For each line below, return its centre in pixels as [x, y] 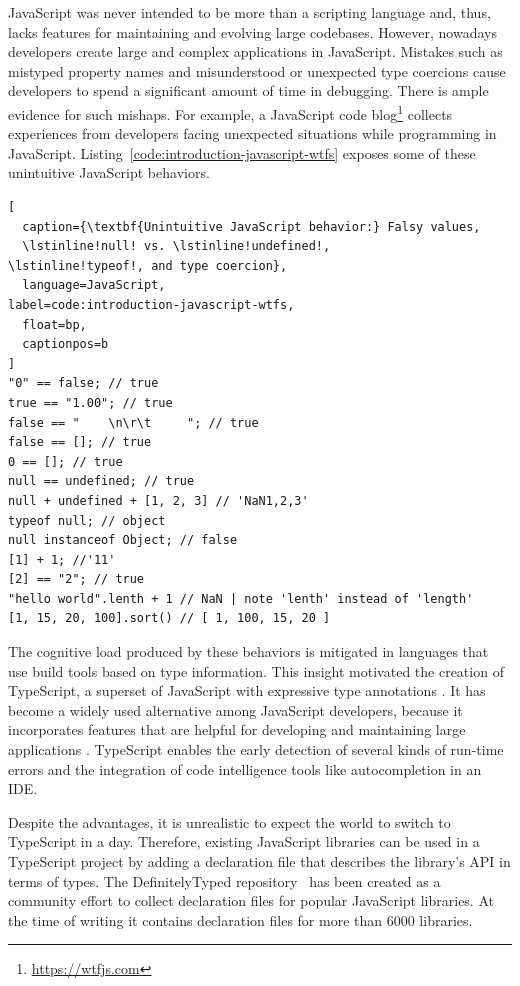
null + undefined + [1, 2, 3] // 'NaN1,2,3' [158, 500]
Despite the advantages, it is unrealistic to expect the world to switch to [229, 821]
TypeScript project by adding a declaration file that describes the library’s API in [259, 861]
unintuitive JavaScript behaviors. [109, 172]
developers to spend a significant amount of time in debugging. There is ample [248, 90]
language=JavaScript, [94, 285]
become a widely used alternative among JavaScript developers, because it [235, 709]
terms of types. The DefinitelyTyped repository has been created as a [224, 880]
